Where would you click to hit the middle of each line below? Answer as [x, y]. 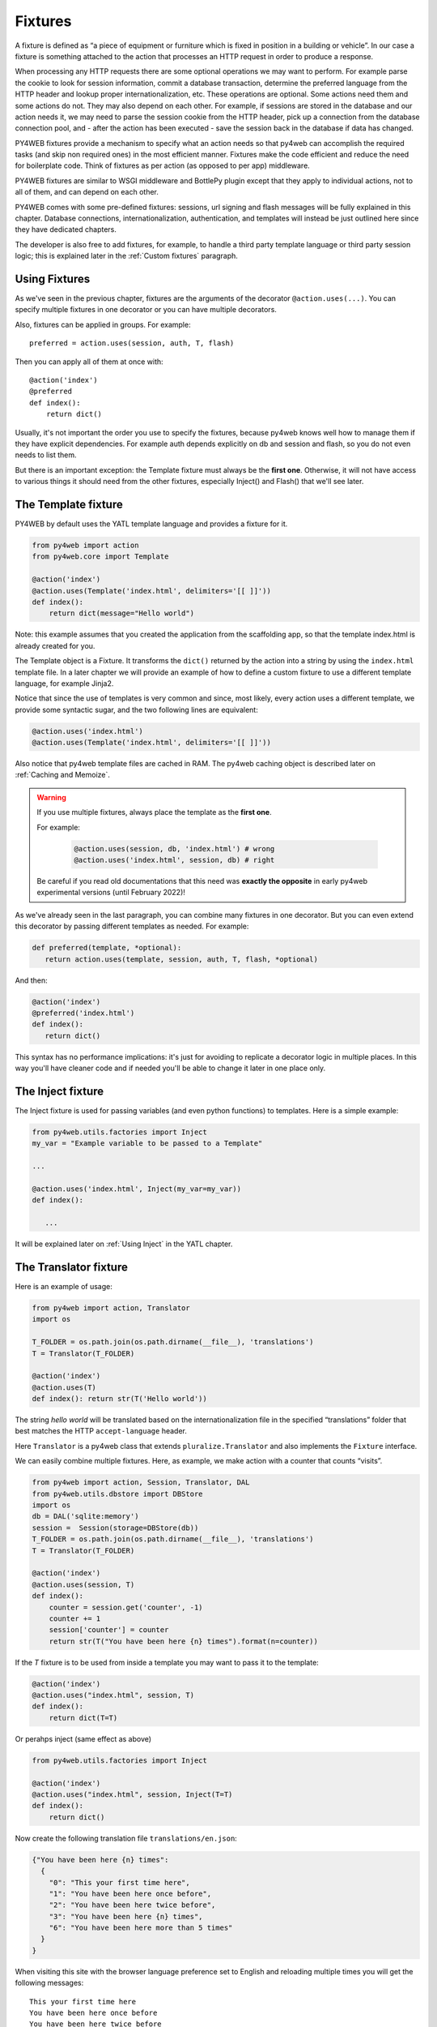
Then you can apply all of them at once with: [89, 362]
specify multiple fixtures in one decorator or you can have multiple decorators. [146, 310]
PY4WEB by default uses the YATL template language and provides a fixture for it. [151, 524]
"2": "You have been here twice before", [132, 1905]
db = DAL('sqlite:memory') [85, 1517]
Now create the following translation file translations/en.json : [126, 1838]
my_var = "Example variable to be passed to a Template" [147, 1144]
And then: [31, 980]
